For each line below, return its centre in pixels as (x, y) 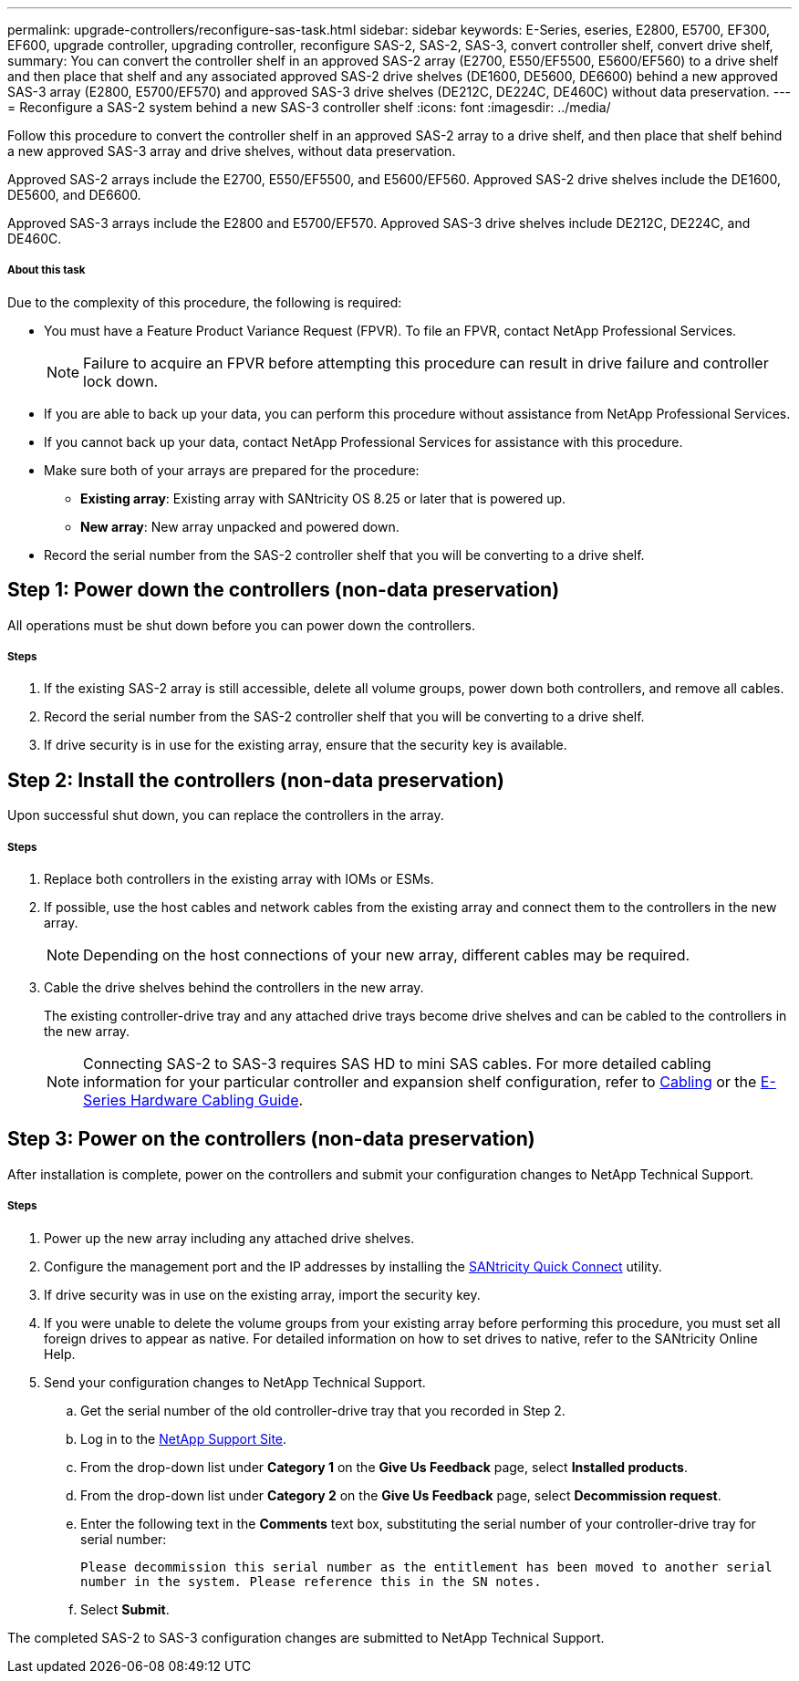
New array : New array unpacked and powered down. (240, 526)
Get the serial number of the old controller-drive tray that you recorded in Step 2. (323, 1410)
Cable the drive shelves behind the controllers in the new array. (234, 988)
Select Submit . (125, 1609)
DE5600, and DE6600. (74, 195)
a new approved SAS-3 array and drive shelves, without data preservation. (232, 151)
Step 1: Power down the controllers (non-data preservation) (284, 590)
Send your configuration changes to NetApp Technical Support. (235, 1382)
